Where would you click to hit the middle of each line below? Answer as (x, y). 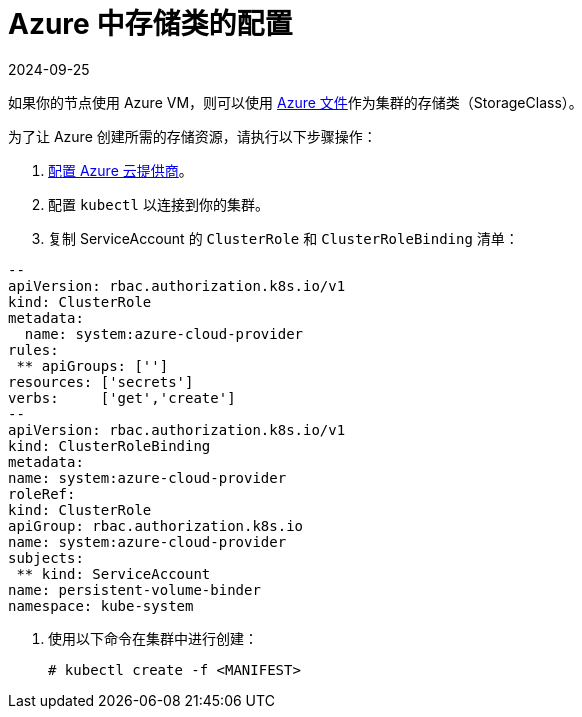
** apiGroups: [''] (92, 365)
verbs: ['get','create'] (122, 397)
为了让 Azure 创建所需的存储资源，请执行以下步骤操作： (192, 136)
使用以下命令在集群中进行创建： (153, 638)
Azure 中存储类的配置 (150, 24)
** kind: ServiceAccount (113, 573)
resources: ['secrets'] (101, 381)
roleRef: (42, 493)
